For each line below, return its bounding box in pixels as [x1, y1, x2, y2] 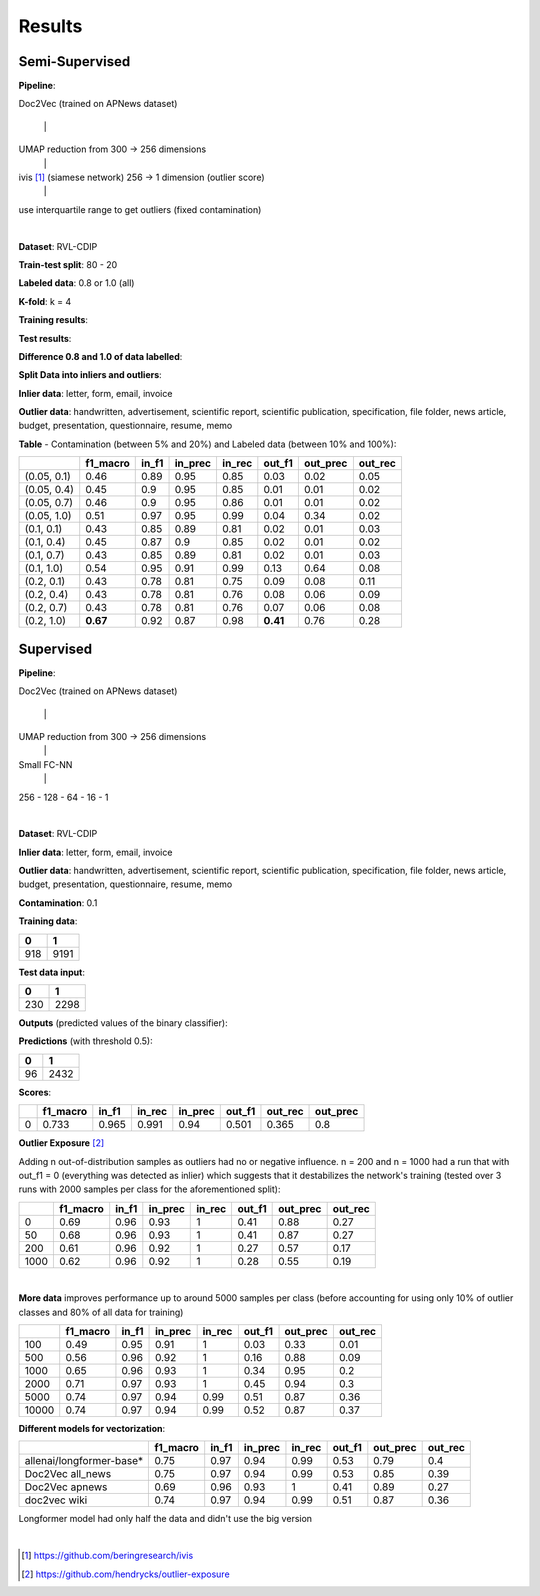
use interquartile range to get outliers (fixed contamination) [18, 203, 262, 215]
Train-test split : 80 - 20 [18, 258, 118, 270]
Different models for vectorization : [18, 1422, 165, 1434]
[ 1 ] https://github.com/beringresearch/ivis [21, 1550, 194, 1562]
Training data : [18, 915, 78, 927]
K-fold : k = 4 [18, 295, 72, 307]
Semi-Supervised [18, 53, 131, 70]
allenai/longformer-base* [24, 1454, 144, 1468]
